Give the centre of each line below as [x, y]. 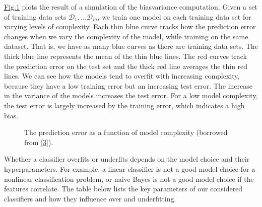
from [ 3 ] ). [39, 142]
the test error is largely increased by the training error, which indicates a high [124, 105]
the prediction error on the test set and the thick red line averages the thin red [126, 66]
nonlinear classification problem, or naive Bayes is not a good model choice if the [129, 179]
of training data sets [35, 16]
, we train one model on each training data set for [174, 16]
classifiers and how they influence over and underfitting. [90, 198]
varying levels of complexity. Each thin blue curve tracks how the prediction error [130, 26]
